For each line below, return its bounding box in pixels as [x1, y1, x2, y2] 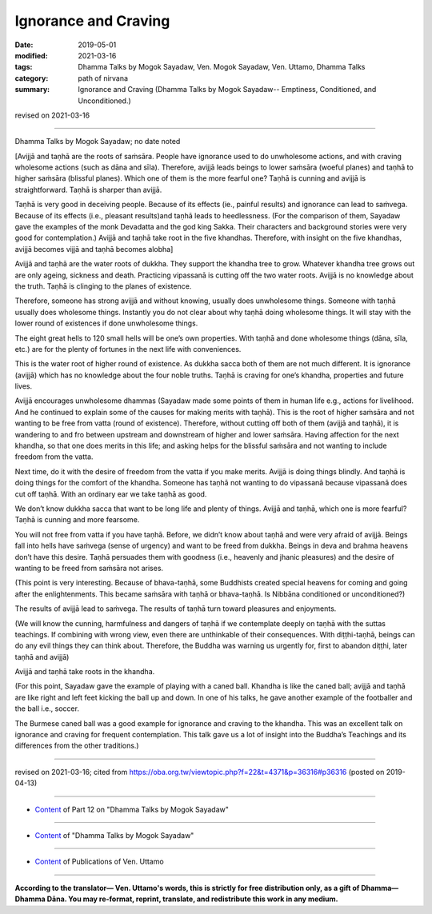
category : [14, 73, 49, 83]
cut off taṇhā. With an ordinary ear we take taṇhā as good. [14, 489, 207, 499]
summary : [14, 85, 50, 94]
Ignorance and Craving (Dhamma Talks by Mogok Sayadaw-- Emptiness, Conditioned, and [78, 85, 377, 94]
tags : [14, 62, 33, 72]
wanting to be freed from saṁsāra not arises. [14, 563, 164, 573]
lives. [14, 381, 32, 391]
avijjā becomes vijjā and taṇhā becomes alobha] [14, 244, 174, 253]
